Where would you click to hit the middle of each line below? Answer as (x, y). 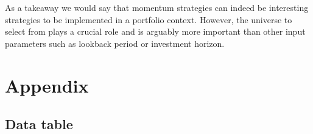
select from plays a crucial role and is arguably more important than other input (155, 31)
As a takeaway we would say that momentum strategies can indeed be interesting (157, 7)
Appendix (47, 85)
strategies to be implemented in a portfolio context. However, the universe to (149, 19)
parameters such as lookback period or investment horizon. (115, 43)
